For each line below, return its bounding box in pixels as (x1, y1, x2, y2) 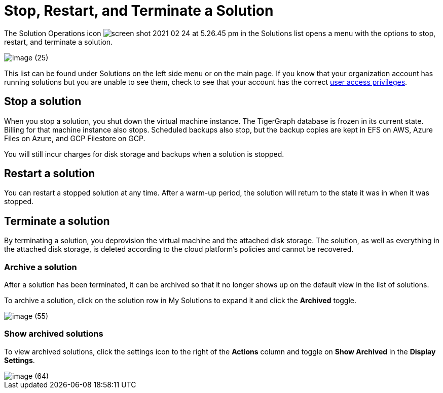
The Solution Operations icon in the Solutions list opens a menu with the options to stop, (4, 28, 436, 38)
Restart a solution (4, 167, 95, 180)
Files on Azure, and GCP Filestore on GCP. (4, 134, 145, 143)
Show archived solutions (4, 329, 103, 339)
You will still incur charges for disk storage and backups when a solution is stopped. (4, 149, 284, 158)
